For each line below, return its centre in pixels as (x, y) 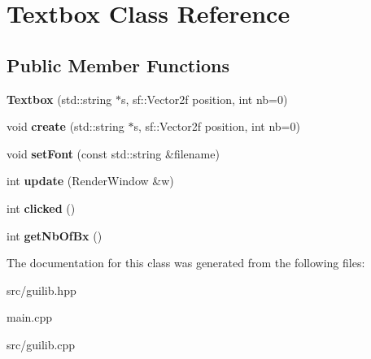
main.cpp (30, 317)
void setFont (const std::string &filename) (113, 153)
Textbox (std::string (59, 99)
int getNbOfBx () (55, 235)
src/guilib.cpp (41, 344)
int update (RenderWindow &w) (90, 181)
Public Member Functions (118, 65)
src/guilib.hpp (41, 290)
